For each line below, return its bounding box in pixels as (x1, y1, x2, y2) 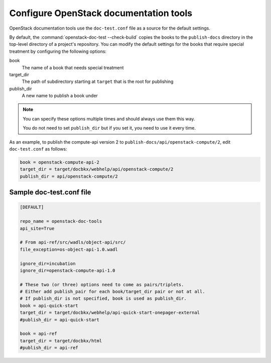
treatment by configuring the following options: (9, 48, 107, 54)
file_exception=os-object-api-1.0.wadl (20, 247, 118, 252)
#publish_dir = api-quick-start (20, 317, 100, 322)
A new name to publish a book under (22, 93, 98, 99)
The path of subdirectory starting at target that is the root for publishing (22, 78, 174, 85)
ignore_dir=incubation (20, 261, 76, 266)
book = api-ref (20, 331, 57, 336)
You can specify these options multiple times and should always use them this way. (23, 115, 195, 122)
